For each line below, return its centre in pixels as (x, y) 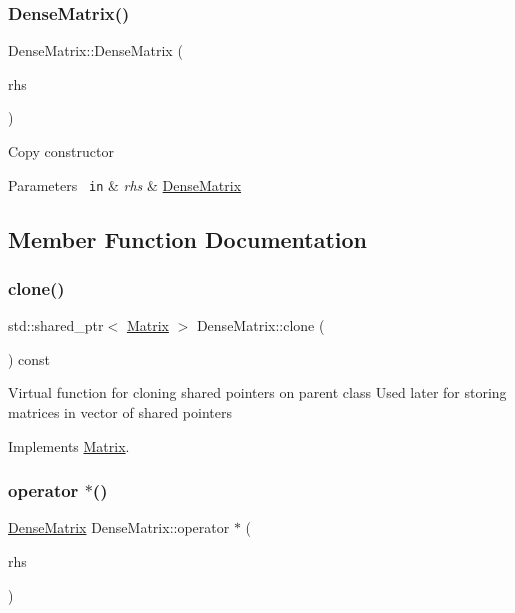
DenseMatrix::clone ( (260, 325)
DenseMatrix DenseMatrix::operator (119, 527)
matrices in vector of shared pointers (120, 412)
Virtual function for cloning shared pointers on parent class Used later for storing (257, 392)
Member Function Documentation (188, 238)
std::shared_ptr (56, 325)
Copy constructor (61, 151)
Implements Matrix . (69, 445)
